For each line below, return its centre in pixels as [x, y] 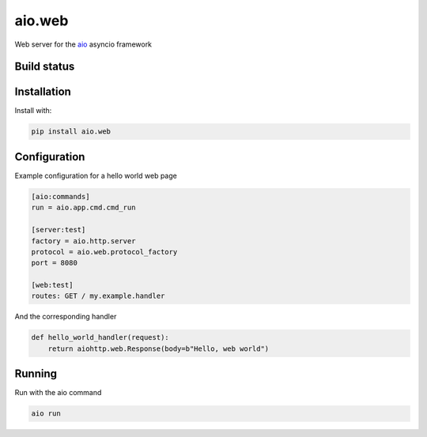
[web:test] [52, 285]
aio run [46, 414]
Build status [45, 67]
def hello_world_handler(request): [100, 337]
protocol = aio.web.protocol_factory [104, 252]
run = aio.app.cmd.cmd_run [83, 208]
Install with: [33, 111]
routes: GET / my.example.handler [98, 296]
